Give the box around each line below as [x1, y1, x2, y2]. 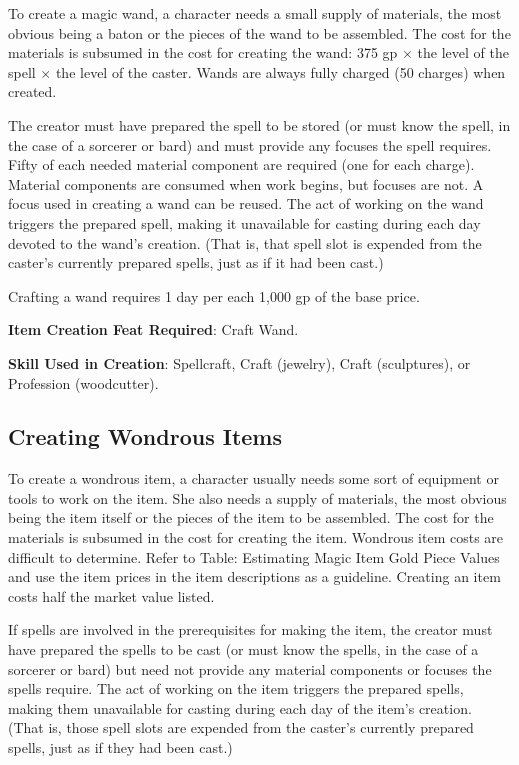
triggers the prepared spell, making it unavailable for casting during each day [8, 212, 481, 233]
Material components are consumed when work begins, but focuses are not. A [8, 173, 484, 194]
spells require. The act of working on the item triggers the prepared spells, [8, 678, 464, 699]
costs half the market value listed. [8, 585, 215, 606]
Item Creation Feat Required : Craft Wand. [8, 319, 299, 340]
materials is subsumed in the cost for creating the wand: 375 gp [8, 42, 398, 63]
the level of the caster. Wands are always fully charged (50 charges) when [55, 61, 506, 82]
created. [8, 81, 57, 102]
